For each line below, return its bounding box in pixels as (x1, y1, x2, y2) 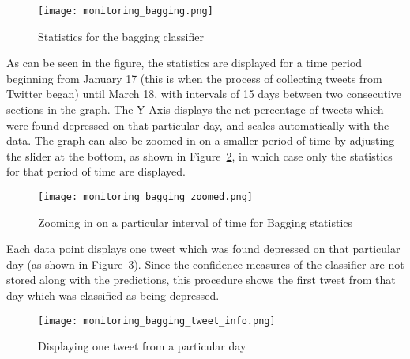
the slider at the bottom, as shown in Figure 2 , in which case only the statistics (6, 147, 393, 164)
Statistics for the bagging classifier (38, 28, 204, 44)
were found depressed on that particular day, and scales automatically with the (6, 116, 389, 133)
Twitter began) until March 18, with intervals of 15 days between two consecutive (6, 85, 402, 102)
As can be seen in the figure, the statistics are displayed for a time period (6, 55, 363, 71)
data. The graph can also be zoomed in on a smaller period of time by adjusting (6, 132, 395, 149)
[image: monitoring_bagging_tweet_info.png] (38, 315, 276, 327)
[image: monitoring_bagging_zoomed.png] (38, 191, 254, 202)
